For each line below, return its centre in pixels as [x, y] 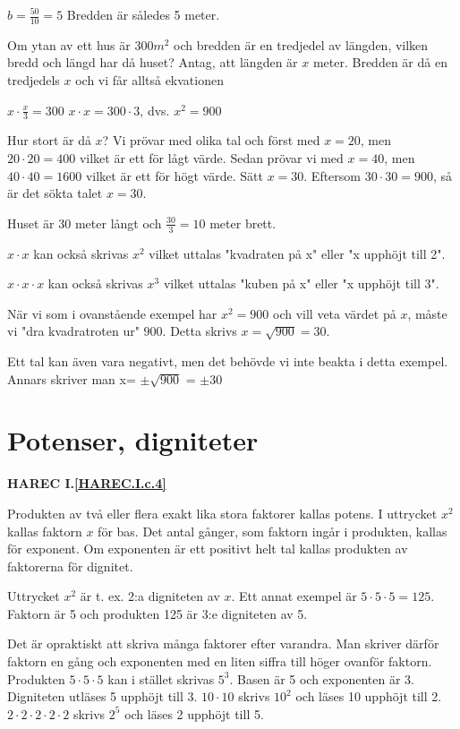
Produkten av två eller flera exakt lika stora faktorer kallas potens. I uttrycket [222, 513]
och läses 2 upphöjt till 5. [194, 713]
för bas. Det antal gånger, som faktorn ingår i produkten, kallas [273, 531]
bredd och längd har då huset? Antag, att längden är [153, 62]
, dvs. [155, 110]
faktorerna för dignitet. [70, 566]
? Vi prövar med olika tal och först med [211, 140]
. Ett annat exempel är [294, 596]
